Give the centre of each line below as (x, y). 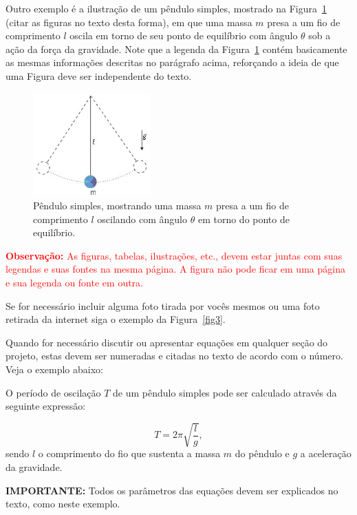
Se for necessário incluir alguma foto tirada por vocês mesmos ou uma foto (163, 305)
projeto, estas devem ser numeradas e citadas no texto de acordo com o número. (174, 356)
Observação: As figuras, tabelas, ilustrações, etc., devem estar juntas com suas (174, 255)
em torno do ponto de (244, 219)
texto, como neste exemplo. (63, 504)
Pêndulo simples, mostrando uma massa (117, 206)
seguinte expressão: (46, 406)
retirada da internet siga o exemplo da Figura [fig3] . (116, 319)
